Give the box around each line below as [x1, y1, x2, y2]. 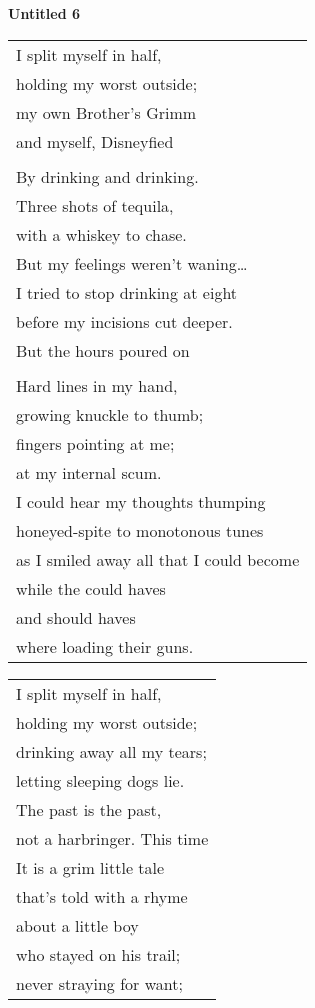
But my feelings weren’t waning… [16, 251, 248, 275]
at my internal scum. [16, 460, 162, 484]
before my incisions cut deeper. [16, 309, 233, 333]
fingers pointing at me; [16, 431, 175, 455]
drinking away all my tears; [16, 739, 207, 763]
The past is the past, [16, 797, 162, 821]
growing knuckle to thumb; [16, 402, 204, 426]
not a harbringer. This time [16, 826, 209, 850]
